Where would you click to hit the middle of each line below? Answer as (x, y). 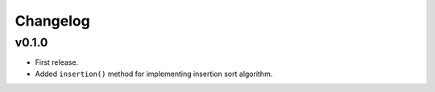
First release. (57, 62)
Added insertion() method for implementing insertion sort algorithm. (154, 74)
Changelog (52, 21)
